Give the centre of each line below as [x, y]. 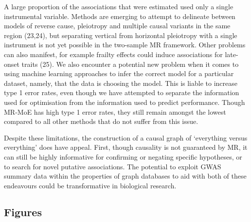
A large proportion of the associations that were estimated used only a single [119, 6]
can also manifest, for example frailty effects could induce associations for [113, 54]
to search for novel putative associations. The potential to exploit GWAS [113, 166]
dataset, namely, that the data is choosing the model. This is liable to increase [121, 83]
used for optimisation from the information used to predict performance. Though [125, 102]
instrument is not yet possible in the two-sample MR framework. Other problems [125, 45]
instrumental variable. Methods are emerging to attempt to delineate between [120, 16]
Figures [23, 212]
